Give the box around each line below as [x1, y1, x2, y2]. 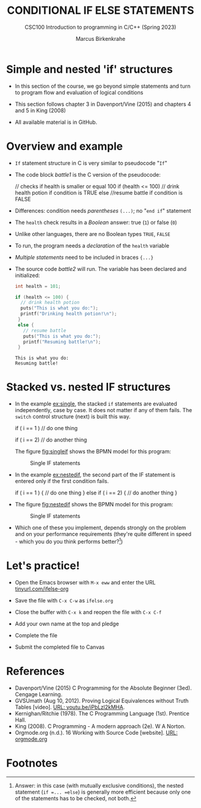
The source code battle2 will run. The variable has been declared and [14, 265, 187, 272]
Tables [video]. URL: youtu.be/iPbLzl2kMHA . [14, 703, 125, 711]
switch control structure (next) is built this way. [14, 413, 131, 421]
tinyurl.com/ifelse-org [14, 585, 69, 592]
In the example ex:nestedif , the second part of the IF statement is [14, 471, 175, 478]
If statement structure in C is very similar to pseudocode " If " [14, 159, 167, 166]
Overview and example [6, 139, 123, 153]
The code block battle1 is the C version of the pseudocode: [14, 171, 161, 178]
